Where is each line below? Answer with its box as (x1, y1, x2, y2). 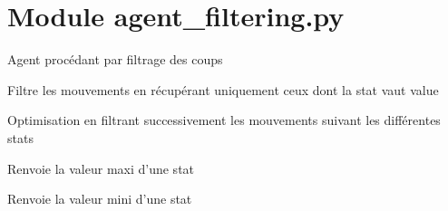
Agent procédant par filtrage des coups (7, 50, 223, 69)
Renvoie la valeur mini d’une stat (7, 189, 192, 208)
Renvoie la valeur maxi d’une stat (7, 158, 195, 177)
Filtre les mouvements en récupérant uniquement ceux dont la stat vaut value (7, 80, 439, 99)
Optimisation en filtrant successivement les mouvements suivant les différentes (7, 110, 441, 129)
